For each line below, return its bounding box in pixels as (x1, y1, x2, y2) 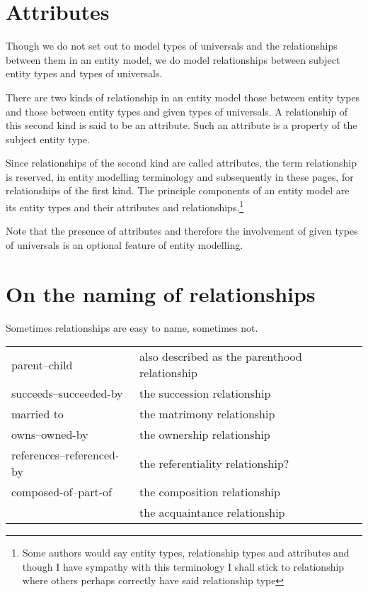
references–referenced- (11, 447, 120, 464)
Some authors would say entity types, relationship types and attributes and (22, 545, 350, 560)
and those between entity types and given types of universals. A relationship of (6, 104, 348, 118)
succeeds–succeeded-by (11, 385, 123, 402)
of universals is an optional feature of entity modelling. (6, 237, 243, 252)
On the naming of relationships (6, 279, 316, 308)
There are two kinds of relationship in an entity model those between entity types (6, 89, 360, 104)
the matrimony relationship (139, 406, 275, 423)
